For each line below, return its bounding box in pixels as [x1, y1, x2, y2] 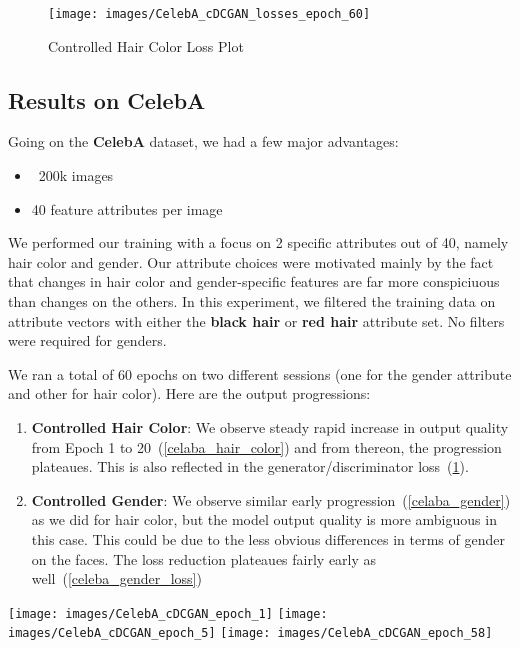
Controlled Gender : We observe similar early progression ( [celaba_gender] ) [31, 489, 511, 510]
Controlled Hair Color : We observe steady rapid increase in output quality [31, 416, 509, 437]
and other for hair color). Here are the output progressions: [8, 383, 371, 404]
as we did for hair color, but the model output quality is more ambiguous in [31, 509, 497, 530]
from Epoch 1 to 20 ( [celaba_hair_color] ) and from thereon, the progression [31, 436, 502, 457]
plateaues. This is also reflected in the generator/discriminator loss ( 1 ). [31, 456, 469, 477]
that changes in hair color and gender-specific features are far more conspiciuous [8, 271, 500, 292]
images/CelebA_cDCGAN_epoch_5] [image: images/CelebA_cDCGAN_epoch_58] [8, 626, 493, 641]
